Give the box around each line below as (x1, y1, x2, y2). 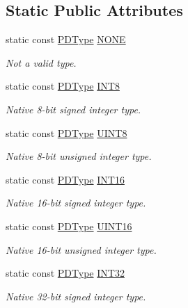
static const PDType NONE (6, 32, 126, 47)
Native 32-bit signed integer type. (6, 289, 146, 303)
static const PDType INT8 (6, 79, 120, 93)
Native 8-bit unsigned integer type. (6, 149, 152, 163)
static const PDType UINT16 (6, 218, 132, 233)
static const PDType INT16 (6, 172, 125, 186)
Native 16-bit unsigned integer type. (6, 242, 157, 257)
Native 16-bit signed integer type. (6, 195, 146, 210)
